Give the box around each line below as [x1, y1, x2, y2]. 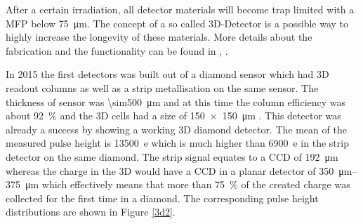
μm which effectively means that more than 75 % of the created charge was [25, 177, 350, 192]
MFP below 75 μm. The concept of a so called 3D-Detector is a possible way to [6, 15, 349, 30]
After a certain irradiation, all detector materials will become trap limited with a [6, 2, 355, 16]
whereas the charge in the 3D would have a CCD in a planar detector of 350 [6, 163, 334, 178]
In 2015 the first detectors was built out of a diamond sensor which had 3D [6, 67, 329, 81]
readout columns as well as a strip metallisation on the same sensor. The [6, 80, 319, 95]
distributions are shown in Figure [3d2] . [6, 204, 176, 219]
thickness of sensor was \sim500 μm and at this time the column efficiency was [6, 94, 346, 109]
